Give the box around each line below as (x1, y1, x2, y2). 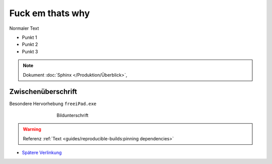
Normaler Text (9, 25, 39, 31)
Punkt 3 (22, 48, 38, 54)
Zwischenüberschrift (9, 87, 78, 96)
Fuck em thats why (9, 8, 90, 19)
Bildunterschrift (56, 112, 89, 118)
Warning (23, 126, 41, 132)
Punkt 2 (22, 41, 38, 47)
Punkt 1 (22, 34, 37, 40)
